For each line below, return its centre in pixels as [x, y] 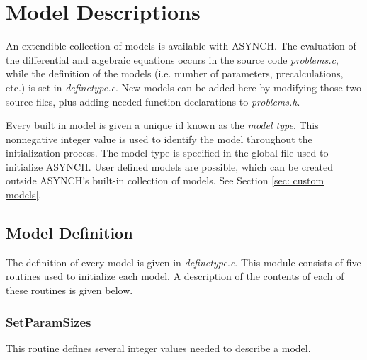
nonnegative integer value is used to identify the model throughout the [159, 139]
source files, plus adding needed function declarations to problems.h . [153, 101]
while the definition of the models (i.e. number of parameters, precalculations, [175, 73]
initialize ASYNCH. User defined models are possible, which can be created [170, 166]
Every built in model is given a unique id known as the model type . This [162, 125]
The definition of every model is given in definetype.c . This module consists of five [183, 262]
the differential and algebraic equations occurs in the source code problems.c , [172, 59]
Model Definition [69, 233]
